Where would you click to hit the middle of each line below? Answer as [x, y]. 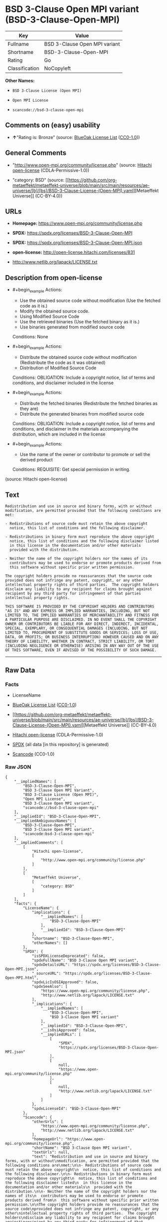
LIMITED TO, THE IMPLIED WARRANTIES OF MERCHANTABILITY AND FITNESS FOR [82, 615]
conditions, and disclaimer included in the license [63, 383]
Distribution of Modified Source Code [58, 368]
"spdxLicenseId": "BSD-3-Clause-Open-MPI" [76, 1109]
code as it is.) [34, 305]
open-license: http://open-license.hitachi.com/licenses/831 [74, 252]
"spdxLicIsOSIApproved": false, [65, 982]
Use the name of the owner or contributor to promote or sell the [85, 455]
